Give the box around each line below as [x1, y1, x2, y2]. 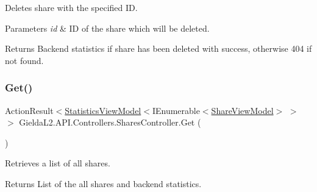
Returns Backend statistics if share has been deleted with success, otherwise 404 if [5, 42, 312, 55]
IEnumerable [152, 104, 200, 116]
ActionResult [5, 104, 54, 116]
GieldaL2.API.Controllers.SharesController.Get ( [19, 116, 201, 129]
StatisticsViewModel [65, 104, 141, 116]
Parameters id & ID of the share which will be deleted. [5, 21, 210, 34]
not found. [5, 54, 44, 66]
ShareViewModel [211, 104, 274, 116]
